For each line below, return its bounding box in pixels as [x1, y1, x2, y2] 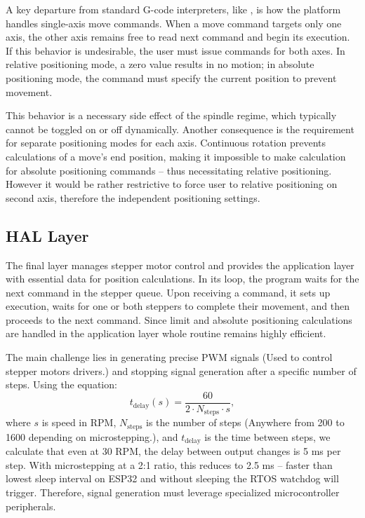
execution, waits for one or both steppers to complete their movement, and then [6, 299, 350, 313]
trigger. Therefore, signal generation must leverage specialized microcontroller [6, 485, 340, 500]
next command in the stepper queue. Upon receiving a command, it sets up [6, 285, 331, 299]
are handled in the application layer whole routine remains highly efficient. [6, 326, 326, 341]
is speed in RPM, [41, 415, 117, 430]
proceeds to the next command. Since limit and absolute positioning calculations [6, 312, 352, 327]
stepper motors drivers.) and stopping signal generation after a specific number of [6, 363, 357, 378]
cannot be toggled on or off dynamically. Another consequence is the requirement [6, 121, 354, 136]
